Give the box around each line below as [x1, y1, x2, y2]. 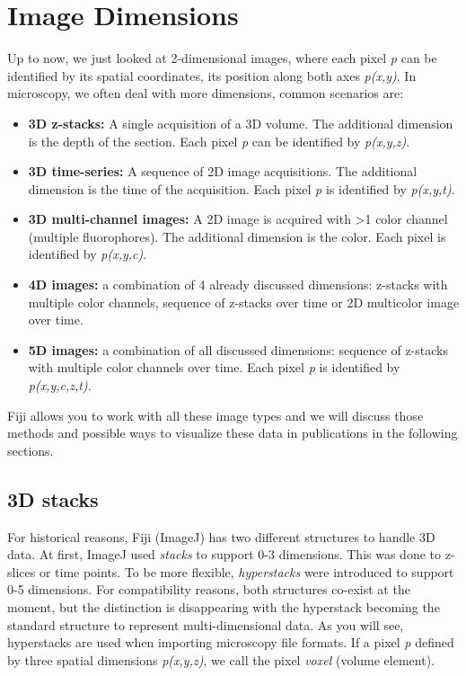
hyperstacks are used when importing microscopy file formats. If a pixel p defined [7, 633, 454, 652]
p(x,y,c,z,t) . [28, 376, 92, 395]
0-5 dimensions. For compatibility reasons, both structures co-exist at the [7, 580, 410, 599]
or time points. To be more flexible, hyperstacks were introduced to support [39, 562, 454, 581]
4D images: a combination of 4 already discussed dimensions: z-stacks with [28, 275, 448, 294]
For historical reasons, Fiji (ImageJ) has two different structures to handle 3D [7, 527, 435, 546]
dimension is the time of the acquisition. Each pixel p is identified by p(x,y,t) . [28, 179, 455, 198]
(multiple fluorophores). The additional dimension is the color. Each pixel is [28, 227, 446, 245]
